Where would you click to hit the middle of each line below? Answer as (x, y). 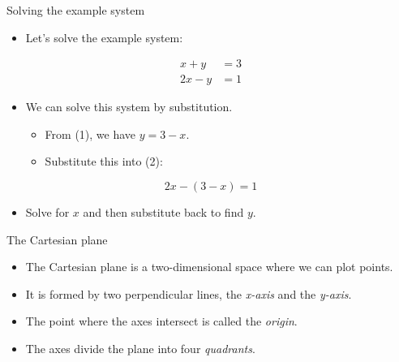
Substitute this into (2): (104, 161)
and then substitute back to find (163, 212)
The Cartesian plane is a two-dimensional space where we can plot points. (209, 267)
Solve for (47, 212)
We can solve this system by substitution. (129, 107)
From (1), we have (90, 134)
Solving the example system (76, 10)
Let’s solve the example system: (104, 37)
